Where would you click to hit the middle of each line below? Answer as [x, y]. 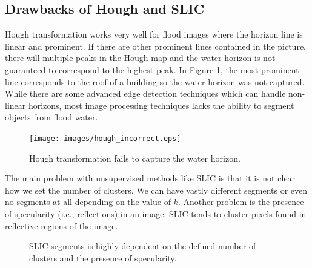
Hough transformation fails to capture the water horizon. [135, 158]
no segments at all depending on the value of [88, 202]
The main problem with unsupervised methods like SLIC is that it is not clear [150, 178]
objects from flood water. [51, 117]
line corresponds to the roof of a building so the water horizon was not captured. [155, 81]
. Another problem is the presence [241, 202]
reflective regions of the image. [61, 225]
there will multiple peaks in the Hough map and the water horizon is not [140, 58]
